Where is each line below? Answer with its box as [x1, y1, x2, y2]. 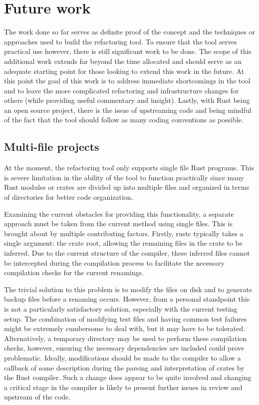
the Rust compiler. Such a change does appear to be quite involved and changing [4, 372, 252, 383]
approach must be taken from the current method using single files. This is [4, 218, 233, 229]
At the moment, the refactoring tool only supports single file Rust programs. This [4, 162, 254, 173]
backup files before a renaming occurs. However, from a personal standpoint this [4, 294, 250, 304]
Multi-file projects [4, 139, 99, 154]
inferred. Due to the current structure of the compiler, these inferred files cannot [4, 248, 250, 258]
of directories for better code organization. [4, 192, 133, 202]
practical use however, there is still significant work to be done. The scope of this [4, 46, 252, 56]
